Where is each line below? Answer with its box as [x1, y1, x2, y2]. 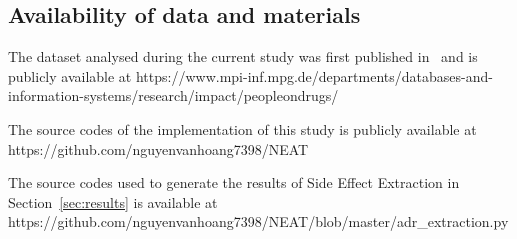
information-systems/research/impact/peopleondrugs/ [8, 85, 339, 106]
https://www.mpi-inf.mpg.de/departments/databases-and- [135, 65, 493, 86]
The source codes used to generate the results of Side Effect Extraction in [8, 172, 460, 193]
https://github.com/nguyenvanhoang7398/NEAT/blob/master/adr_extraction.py [8, 211, 509, 232]
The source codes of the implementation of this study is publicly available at [8, 118, 477, 139]
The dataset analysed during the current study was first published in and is [8, 46, 478, 67]
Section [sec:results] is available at [8, 191, 218, 212]
